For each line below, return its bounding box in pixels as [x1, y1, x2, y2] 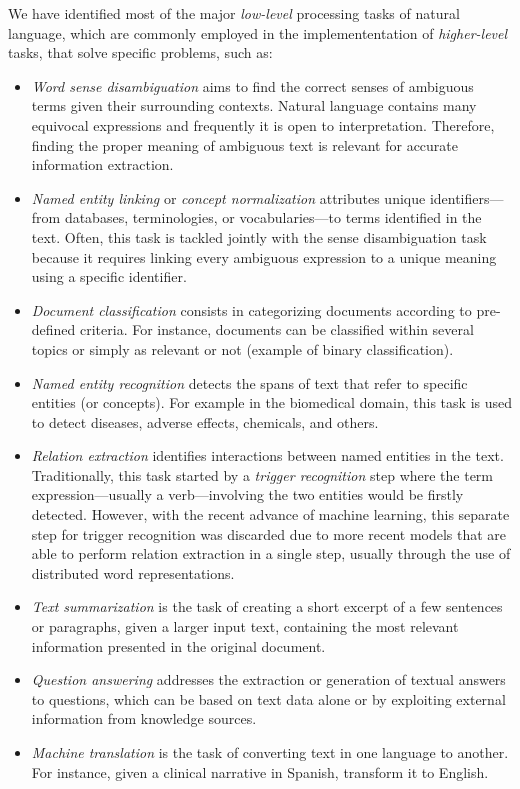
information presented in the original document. [31, 635, 326, 656]
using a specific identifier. [31, 266, 187, 287]
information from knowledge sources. [31, 708, 257, 729]
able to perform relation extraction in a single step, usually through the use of [31, 543, 511, 564]
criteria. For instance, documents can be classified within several [80, 319, 474, 340]
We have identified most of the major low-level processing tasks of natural [8, 3, 460, 23]
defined [31, 319, 76, 340]
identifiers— [429, 187, 504, 208]
